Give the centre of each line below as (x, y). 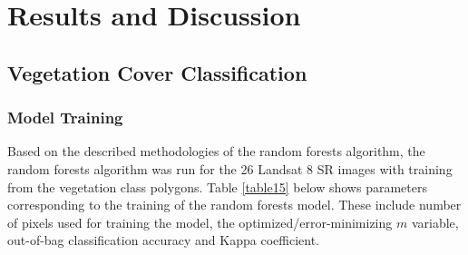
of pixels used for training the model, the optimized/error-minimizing (200, 222)
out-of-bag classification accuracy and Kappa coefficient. (163, 240)
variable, (435, 222)
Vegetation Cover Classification (157, 72)
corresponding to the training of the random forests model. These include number (234, 205)
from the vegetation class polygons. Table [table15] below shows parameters (217, 186)
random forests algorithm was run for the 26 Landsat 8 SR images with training (230, 168)
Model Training (65, 118)
